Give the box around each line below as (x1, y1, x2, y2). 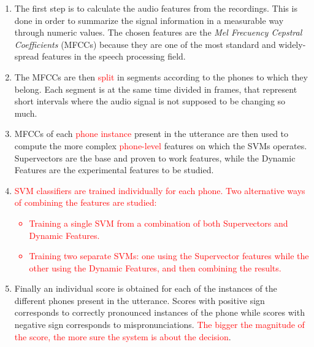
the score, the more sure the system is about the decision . (14, 330, 231, 343)
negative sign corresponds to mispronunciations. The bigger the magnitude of (14, 318, 305, 331)
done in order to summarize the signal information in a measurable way (14, 14, 284, 26)
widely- (278, 37, 306, 50)
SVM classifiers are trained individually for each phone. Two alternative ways (14, 184, 305, 197)
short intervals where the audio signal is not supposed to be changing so (14, 95, 286, 107)
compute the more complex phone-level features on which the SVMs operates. (14, 139, 307, 152)
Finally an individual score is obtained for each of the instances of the (14, 282, 277, 295)
